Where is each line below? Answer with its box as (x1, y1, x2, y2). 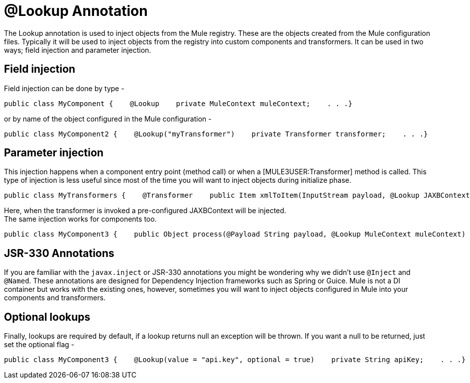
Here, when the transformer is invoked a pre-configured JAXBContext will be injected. (4, 206, 286, 215)
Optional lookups (4, 310, 91, 323)
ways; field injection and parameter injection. (4, 45, 151, 54)
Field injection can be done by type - (4, 84, 124, 93)
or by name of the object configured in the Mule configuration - (4, 114, 212, 123)
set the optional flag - (4, 340, 75, 349)
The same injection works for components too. (4, 215, 157, 224)
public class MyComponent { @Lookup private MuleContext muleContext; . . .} (4, 99, 352, 108)
